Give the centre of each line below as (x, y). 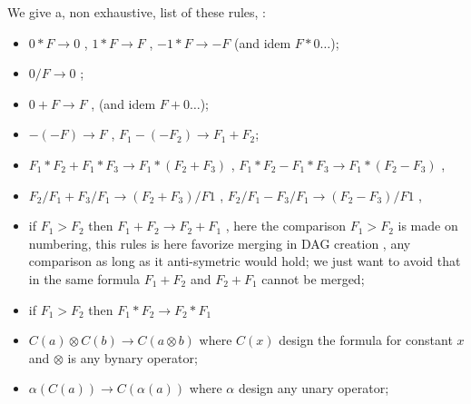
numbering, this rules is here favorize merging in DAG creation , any (220, 243)
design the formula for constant (366, 340)
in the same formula (84, 278)
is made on (428, 226)
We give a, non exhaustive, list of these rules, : (137, 12)
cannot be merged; (313, 278)
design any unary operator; (314, 388)
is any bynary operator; (132, 357)
